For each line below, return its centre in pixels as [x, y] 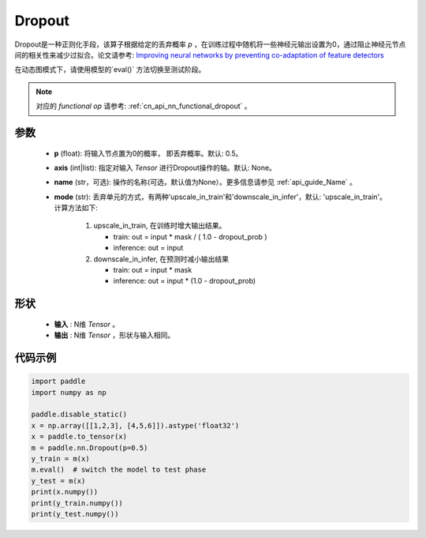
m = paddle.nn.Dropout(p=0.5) [90, 448]
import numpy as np [69, 392]
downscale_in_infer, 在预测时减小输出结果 [161, 259]
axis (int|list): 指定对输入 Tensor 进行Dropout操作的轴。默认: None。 [165, 167]
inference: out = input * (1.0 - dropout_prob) [185, 281]
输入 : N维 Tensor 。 [87, 324]
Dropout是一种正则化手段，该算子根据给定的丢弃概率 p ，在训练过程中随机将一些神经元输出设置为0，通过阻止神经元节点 [210, 44]
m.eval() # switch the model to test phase [119, 470]
